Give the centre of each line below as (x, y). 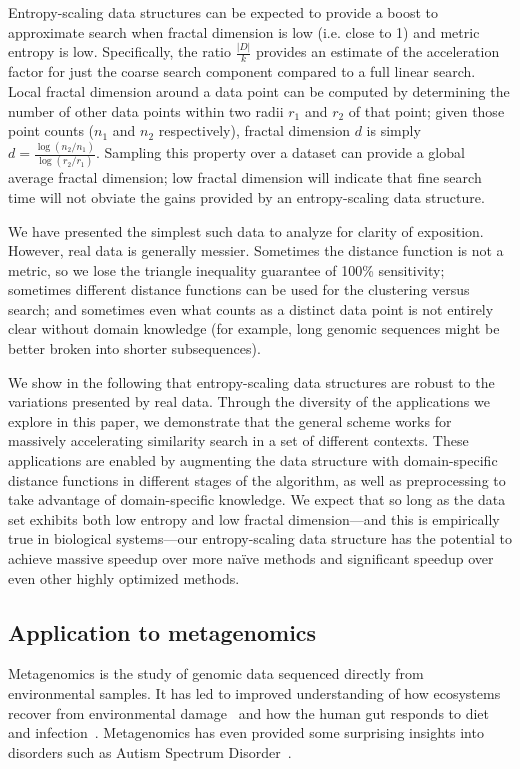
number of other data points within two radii (146, 110)
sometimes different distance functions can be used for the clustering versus (239, 289)
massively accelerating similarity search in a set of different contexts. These (238, 440)
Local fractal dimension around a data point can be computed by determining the (259, 90)
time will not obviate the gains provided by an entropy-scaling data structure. (246, 196)
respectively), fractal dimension (254, 130)
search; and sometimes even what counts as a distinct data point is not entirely (251, 308)
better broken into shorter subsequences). (134, 348)
